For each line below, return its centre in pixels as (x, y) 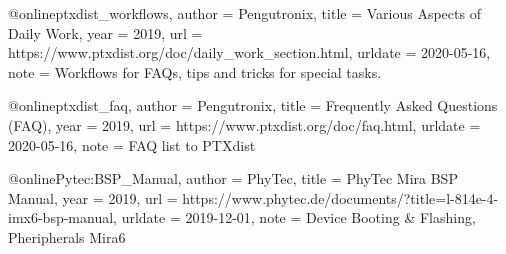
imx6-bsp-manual (61, 217)
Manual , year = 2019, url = (93, 197)
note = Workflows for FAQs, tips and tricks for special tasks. (195, 71)
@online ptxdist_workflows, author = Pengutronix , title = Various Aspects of (244, 13)
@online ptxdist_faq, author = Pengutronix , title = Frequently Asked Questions (253, 105)
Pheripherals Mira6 (67, 236)
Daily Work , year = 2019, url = (105, 32)
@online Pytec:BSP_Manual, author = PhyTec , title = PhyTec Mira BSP (233, 178)
